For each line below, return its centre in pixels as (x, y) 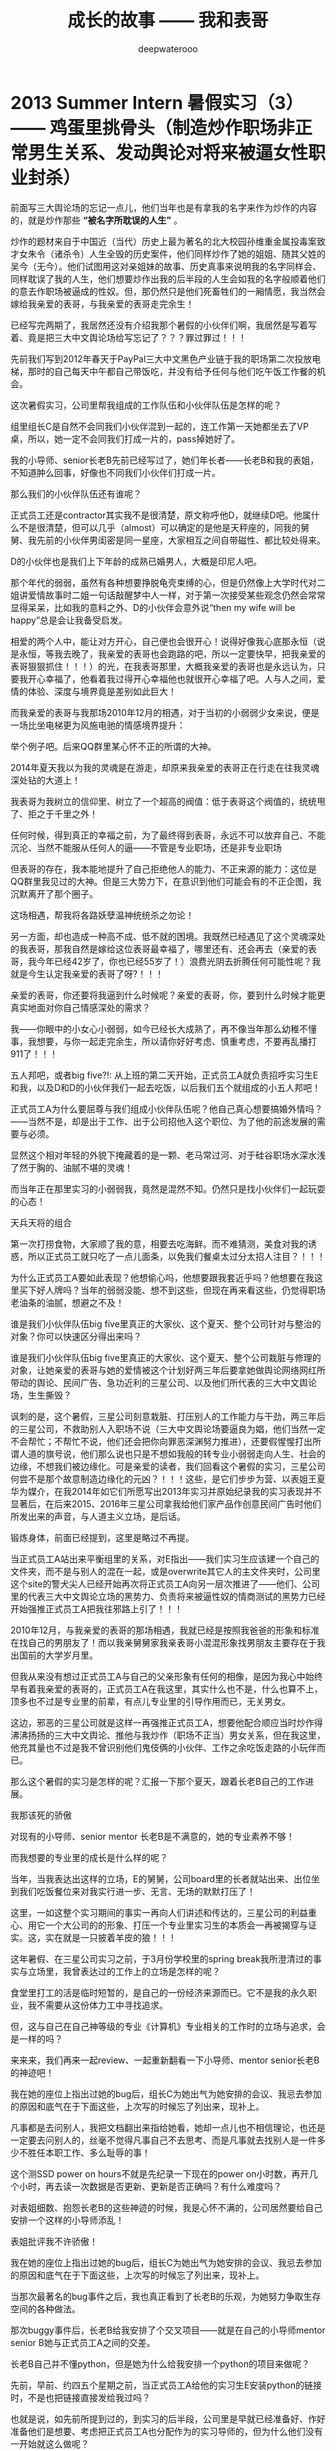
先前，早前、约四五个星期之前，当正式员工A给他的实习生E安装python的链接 (166, 2385)
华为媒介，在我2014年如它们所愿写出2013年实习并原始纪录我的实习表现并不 (166, 1491)
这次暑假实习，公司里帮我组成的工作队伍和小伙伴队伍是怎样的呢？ (146, 405)
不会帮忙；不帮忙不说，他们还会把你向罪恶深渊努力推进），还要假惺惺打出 (161, 1441)
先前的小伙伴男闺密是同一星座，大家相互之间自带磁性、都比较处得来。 (181, 540)
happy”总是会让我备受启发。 (69, 620)
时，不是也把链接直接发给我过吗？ (80, 2397)
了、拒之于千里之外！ (54, 813)
